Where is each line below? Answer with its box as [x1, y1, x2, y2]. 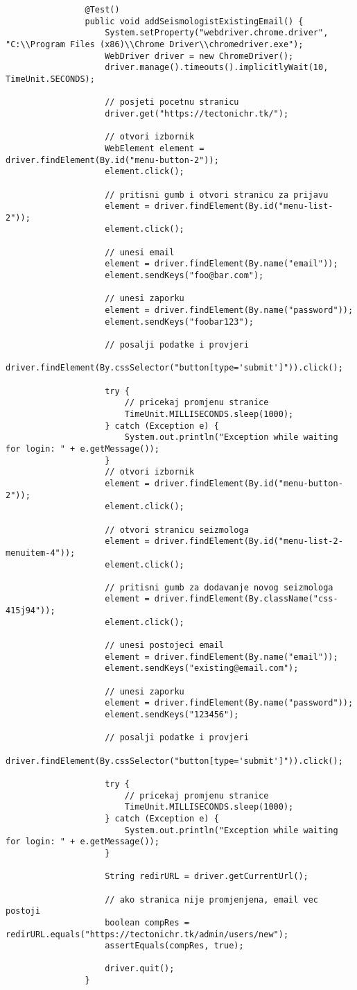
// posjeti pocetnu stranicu [105, 97, 239, 108]
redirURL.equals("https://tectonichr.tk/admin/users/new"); [6, 929, 289, 939]
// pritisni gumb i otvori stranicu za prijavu [105, 189, 329, 200]
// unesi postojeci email [105, 640, 224, 651]
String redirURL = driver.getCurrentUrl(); [105, 871, 308, 882]
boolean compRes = [105, 917, 189, 928]
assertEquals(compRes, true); [105, 941, 244, 951]
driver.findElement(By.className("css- [154, 594, 338, 604]
